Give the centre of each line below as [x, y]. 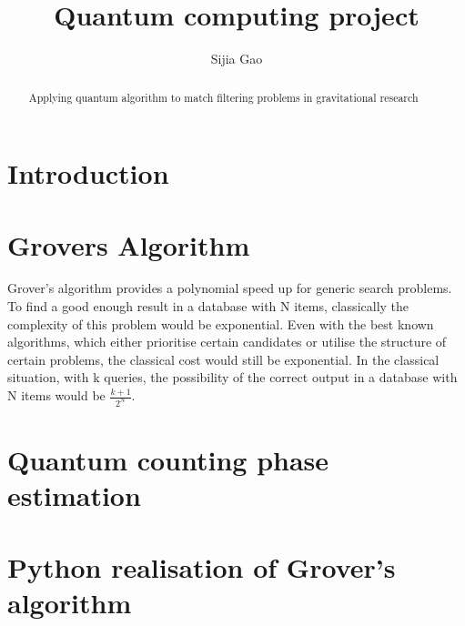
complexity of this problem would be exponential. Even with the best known [221, 323]
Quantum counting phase [168, 460]
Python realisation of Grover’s [202, 566]
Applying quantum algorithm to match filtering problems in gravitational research [223, 97]
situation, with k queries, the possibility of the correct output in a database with [232, 377]
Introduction [88, 173]
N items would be [56, 395]
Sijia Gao [237, 59]
